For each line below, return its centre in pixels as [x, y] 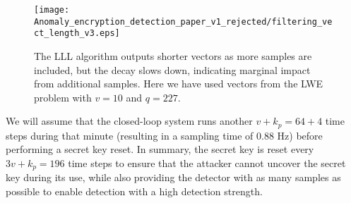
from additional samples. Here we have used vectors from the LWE [179, 84]
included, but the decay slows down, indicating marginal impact [172, 69]
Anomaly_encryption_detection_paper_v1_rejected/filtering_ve [183, 21]
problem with [63, 97]
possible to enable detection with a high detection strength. [134, 191]
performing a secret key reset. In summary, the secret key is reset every [160, 149]
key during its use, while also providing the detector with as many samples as [173, 177]
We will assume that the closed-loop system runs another [129, 121]
